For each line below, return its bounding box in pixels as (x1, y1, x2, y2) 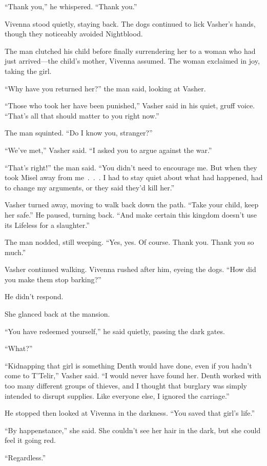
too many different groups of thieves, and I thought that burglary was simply (5, 380, 247, 391)
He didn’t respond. (5, 291, 64, 302)
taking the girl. (5, 65, 52, 76)
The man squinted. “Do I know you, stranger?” (5, 127, 153, 138)
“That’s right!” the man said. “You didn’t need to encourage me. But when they (5, 162, 257, 172)
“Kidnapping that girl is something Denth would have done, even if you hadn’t (5, 360, 252, 371)
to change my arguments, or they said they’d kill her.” (5, 182, 175, 192)
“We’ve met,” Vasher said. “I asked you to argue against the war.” (5, 144, 212, 155)
